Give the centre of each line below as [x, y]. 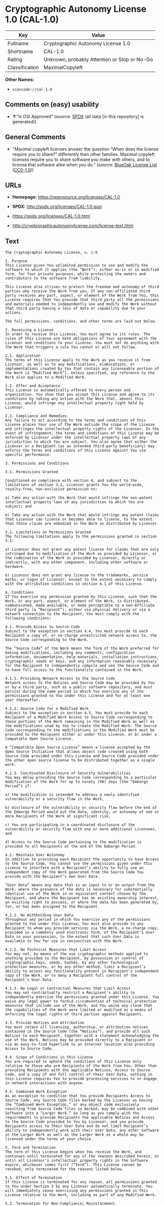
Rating [15, 59]
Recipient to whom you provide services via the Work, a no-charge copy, [82, 928]
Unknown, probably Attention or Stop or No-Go [98, 59]
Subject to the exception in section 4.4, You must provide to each [77, 631]
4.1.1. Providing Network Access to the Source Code [60, 679]
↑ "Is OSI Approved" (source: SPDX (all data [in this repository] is [78, 116]
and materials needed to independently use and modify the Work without [81, 304]
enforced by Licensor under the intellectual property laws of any [76, 438]
